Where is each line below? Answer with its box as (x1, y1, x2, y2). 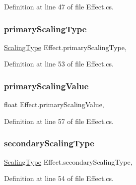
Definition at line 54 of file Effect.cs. (4, 173, 114, 184)
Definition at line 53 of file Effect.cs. (4, 59, 114, 69)
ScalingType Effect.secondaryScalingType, (4, 156, 133, 167)
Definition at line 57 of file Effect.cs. (4, 116, 114, 126)
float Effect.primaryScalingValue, (4, 99, 104, 110)
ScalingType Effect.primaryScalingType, (4, 42, 127, 52)
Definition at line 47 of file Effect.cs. (4, 1, 114, 11)
